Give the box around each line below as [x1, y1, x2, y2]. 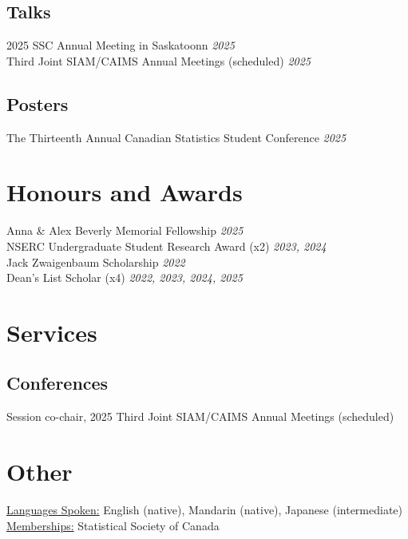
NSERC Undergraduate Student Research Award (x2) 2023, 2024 [6, 237, 327, 254]
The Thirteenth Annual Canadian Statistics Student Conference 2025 [6, 129, 347, 145]
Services [6, 315, 97, 348]
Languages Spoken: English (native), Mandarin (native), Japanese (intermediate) [6, 501, 403, 517]
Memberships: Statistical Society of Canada [6, 517, 220, 533]
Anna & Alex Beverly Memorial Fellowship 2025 [6, 222, 244, 239]
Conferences [6, 371, 109, 395]
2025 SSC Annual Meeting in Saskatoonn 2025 [6, 37, 235, 54]
